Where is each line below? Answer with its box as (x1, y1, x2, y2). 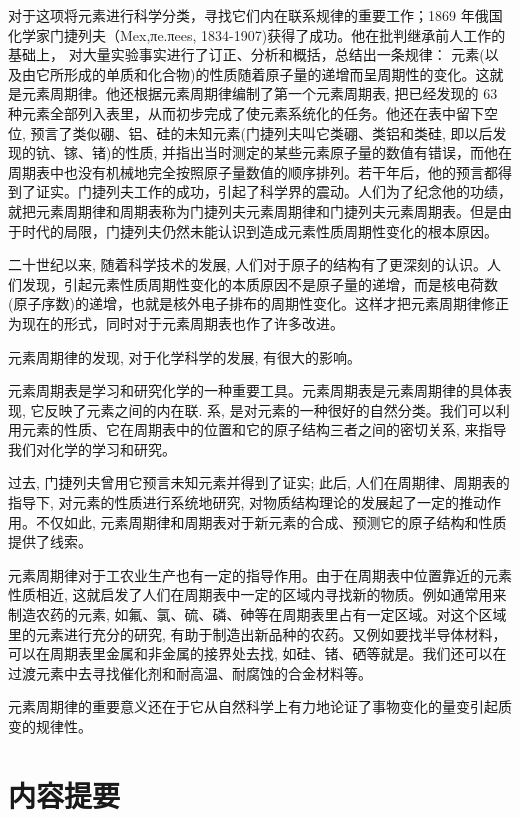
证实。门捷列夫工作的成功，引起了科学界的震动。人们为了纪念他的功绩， (35, 181, 512, 202)
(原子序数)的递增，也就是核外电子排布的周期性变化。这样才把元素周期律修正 (8, 293, 509, 314)
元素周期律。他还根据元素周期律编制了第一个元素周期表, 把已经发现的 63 (21, 83, 498, 104)
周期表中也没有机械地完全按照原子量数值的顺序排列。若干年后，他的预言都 (8, 161, 498, 182)
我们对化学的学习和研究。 (8, 438, 176, 459)
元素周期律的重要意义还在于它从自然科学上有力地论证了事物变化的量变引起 (8, 696, 498, 717)
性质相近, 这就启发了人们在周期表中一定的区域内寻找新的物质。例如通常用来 (8, 584, 507, 605)
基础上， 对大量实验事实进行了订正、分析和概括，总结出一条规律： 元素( (8, 44, 485, 65)
